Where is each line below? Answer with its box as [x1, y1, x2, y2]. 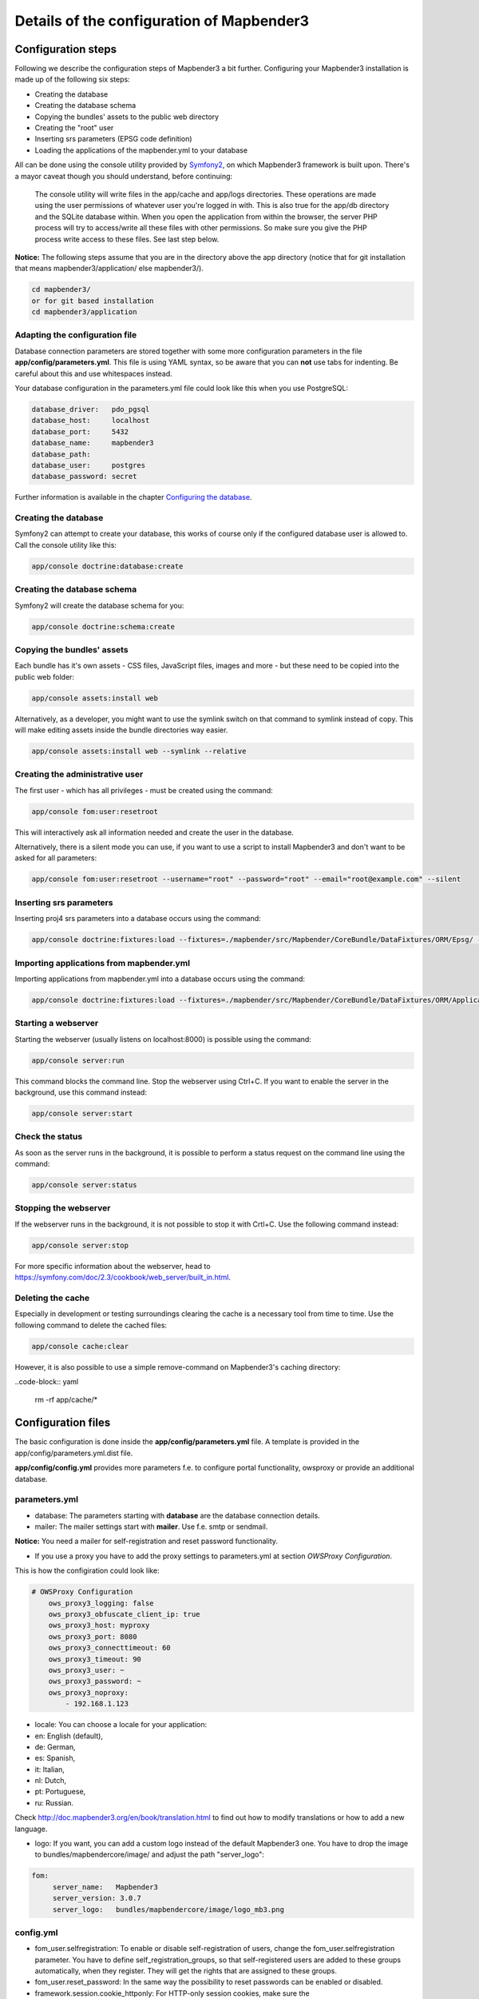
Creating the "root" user [34, 123, 114, 133]
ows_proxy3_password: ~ [48, 1677, 141, 1686]
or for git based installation [31, 296, 155, 305]
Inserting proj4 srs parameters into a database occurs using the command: [14, 914, 261, 924]
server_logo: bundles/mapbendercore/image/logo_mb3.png [52, 1905, 285, 1914]
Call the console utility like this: [14, 540, 117, 549]
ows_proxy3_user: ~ [48, 1666, 125, 1674]
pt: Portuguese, [34, 1787, 86, 1797]
